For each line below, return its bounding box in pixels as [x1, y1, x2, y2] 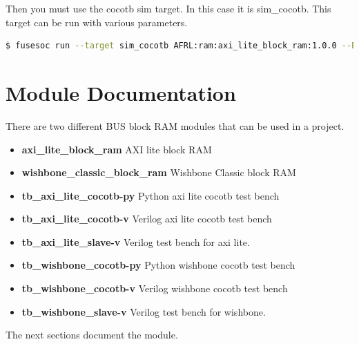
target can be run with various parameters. [6, 15, 188, 29]
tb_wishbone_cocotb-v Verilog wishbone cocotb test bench [21, 281, 288, 296]
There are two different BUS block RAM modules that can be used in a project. [6, 118, 345, 133]
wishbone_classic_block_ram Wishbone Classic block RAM [21, 165, 296, 180]
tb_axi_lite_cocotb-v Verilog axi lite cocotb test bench [21, 211, 272, 226]
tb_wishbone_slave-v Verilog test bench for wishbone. [21, 304, 266, 318]
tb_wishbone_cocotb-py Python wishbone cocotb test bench [21, 258, 295, 272]
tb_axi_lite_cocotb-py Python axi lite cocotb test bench [21, 188, 280, 202]
